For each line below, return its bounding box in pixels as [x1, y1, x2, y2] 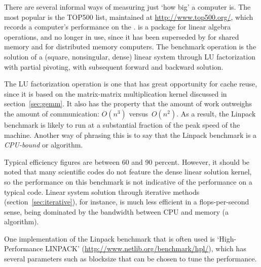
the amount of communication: [4, 108, 99, 118]
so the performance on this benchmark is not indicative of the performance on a [4, 176, 252, 187]
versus [129, 108, 148, 118]
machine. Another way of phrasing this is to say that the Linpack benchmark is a [4, 129, 257, 140]
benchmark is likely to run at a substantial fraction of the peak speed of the [4, 119, 240, 130]
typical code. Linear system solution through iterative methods [4, 186, 200, 197]
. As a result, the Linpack [176, 108, 256, 118]
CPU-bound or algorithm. [4, 139, 83, 150]
